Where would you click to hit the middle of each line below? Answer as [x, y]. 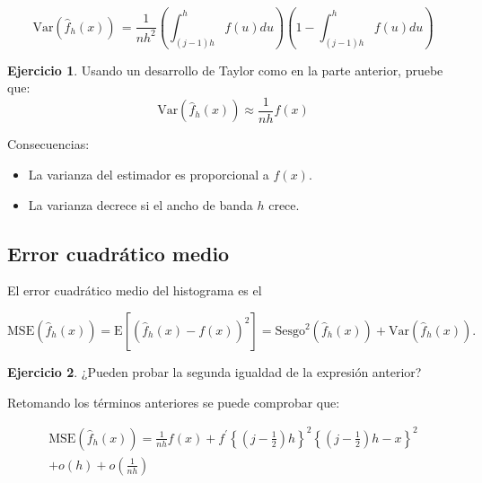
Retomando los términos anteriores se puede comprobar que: [174, 402]
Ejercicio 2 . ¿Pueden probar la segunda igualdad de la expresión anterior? [215, 372]
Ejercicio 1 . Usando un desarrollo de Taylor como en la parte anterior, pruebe [225, 70]
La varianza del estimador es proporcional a [149, 175]
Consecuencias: [48, 144]
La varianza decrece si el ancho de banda [140, 204]
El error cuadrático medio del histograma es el [135, 290]
